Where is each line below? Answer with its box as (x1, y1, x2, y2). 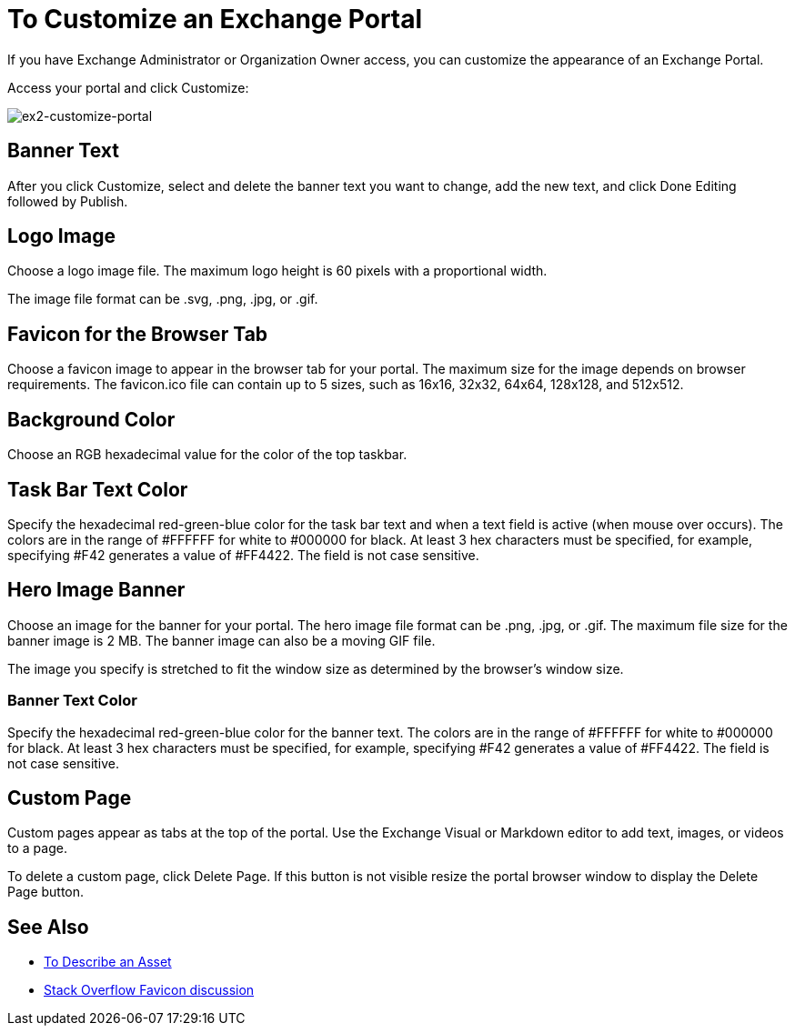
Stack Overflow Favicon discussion (44, 982, 255, 998)
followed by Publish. (7, 193, 128, 209)
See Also (7, 915, 89, 938)
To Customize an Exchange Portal (7, 4, 423, 35)
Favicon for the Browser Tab (7, 322, 268, 346)
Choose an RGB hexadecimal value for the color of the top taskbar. (7, 446, 408, 463)
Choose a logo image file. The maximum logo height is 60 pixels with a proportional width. (7, 263, 548, 279)
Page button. (7, 884, 85, 900)
